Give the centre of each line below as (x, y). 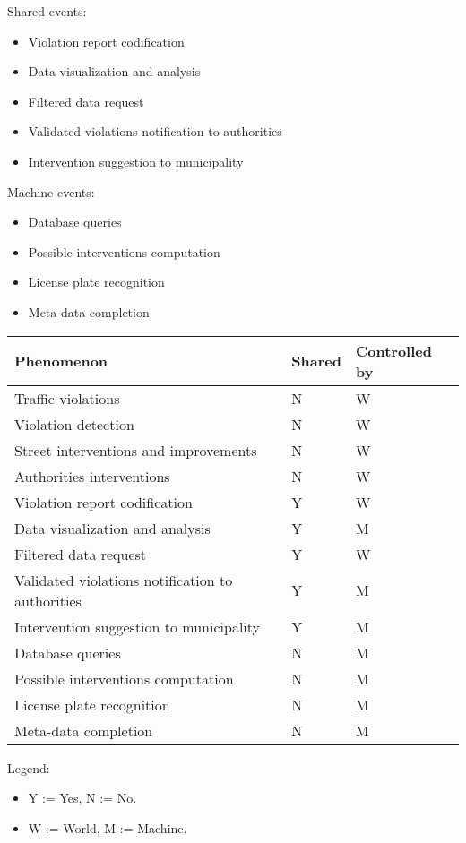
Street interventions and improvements (136, 450)
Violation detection (74, 424)
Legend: (29, 767)
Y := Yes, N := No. (82, 798)
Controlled (393, 350)
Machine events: (51, 191)
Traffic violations (67, 398)
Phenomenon (61, 361)
